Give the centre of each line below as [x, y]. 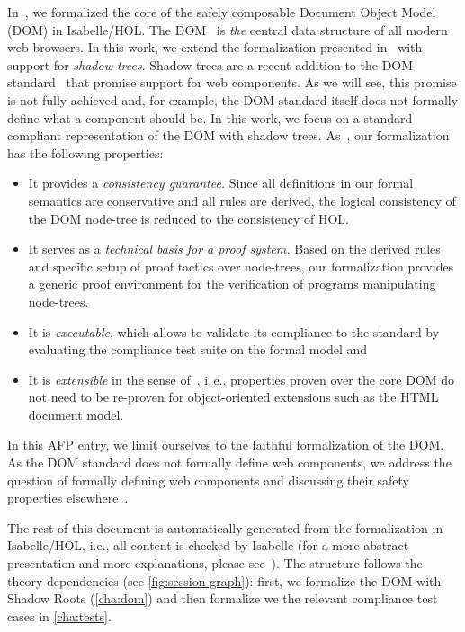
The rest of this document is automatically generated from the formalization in [225, 527]
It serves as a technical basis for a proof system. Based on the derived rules [234, 249]
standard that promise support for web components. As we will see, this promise [232, 82]
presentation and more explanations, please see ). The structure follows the [215, 563]
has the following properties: [85, 152]
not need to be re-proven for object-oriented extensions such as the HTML [233, 397]
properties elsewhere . [68, 498]
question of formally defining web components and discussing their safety [209, 480]
